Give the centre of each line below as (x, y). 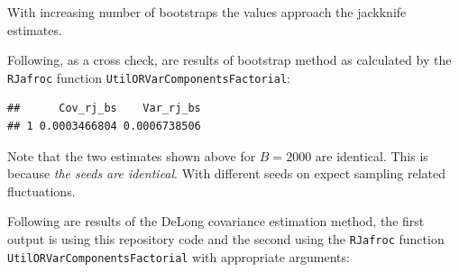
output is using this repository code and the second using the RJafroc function (226, 239)
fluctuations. (41, 190)
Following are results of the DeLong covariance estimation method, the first (216, 221)
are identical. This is (372, 155)
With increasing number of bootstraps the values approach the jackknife (207, 12)
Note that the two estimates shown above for (132, 155)
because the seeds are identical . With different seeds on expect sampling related (226, 173)
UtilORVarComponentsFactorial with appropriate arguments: (179, 256)
